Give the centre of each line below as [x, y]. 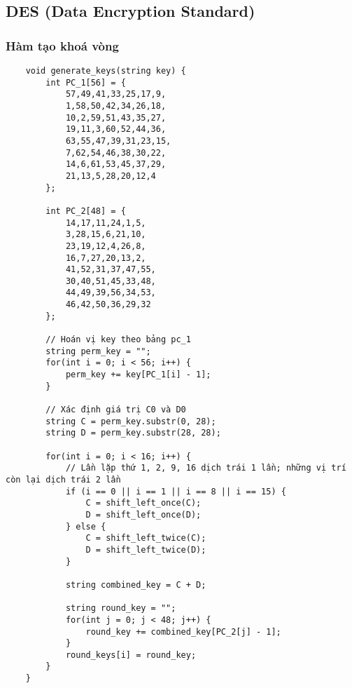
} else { [86, 526]
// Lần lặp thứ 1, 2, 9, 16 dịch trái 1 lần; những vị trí [206, 468]
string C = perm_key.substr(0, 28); [131, 421]
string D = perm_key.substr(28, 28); [133, 433]
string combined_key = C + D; [136, 585]
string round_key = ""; [121, 608]
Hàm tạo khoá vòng [62, 45]
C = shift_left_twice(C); [146, 538]
